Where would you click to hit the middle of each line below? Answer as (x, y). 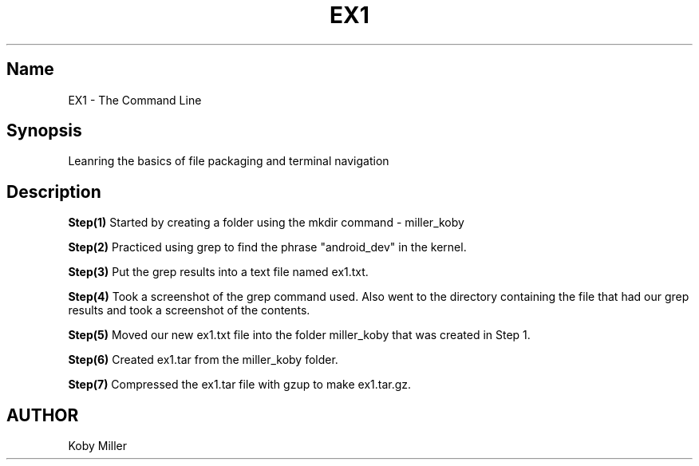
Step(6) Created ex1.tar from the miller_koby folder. (203, 360)
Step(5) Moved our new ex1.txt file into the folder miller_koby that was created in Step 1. (299, 335)
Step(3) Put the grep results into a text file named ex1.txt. (218, 272)
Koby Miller (97, 446)
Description (54, 192)
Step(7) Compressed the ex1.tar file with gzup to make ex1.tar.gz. (240, 385)
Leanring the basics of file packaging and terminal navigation (229, 161)
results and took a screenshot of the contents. (189, 310)
